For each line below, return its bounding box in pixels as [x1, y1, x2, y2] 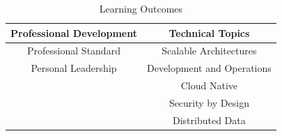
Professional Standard [27, 43, 120, 58]
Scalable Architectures [162, 43, 257, 58]
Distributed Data [173, 112, 246, 127]
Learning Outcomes [99, 1, 183, 15]
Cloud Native [180, 78, 238, 93]
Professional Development [10, 25, 137, 40]
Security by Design [169, 95, 249, 109]
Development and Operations [146, 61, 272, 75]
